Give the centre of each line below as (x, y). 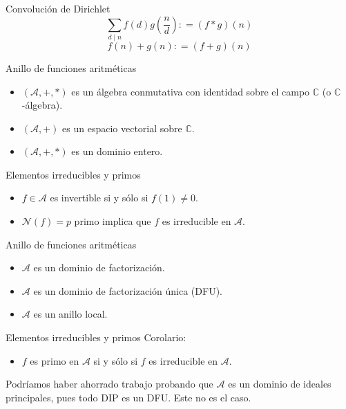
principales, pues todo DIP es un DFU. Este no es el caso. (128, 397)
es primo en (55, 360)
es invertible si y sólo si (99, 198)
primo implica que (113, 221)
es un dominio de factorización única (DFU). (128, 290)
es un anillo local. (70, 314)
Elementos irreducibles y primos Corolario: (96, 337)
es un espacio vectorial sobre (122, 128)
